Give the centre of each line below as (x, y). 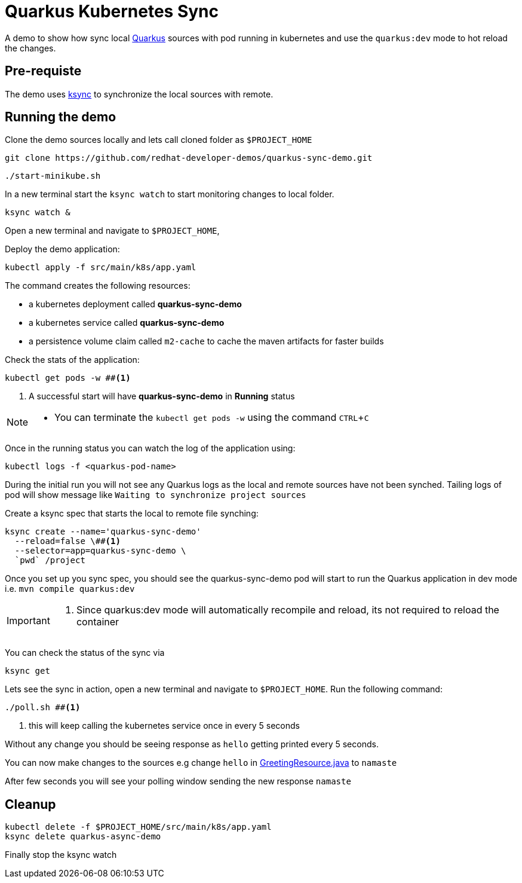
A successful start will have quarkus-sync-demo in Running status (162, 396)
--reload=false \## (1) (67, 541)
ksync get (27, 671)
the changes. (30, 48)
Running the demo (61, 117)
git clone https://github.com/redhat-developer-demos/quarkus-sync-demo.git (189, 158)
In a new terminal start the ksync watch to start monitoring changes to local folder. (170, 194)
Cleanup (30, 804)
